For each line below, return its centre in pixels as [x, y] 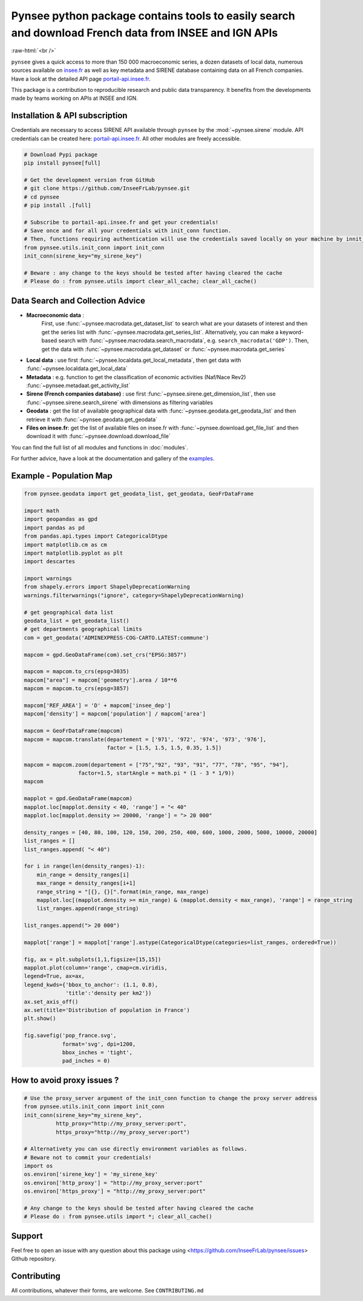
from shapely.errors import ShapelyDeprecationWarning [107, 587]
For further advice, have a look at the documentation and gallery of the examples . [113, 458]
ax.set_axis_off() [51, 1002]
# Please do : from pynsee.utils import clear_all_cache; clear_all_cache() [140, 282]
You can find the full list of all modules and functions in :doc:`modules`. [100, 447]
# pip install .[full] [57, 205]
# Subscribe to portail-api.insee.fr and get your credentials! [121, 222]
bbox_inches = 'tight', [97, 1052]
